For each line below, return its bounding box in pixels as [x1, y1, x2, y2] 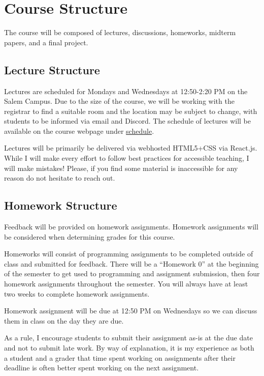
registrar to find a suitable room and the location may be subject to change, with [4, 105, 257, 116]
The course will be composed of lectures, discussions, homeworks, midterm [4, 27, 236, 38]
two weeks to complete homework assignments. [4, 288, 150, 299]
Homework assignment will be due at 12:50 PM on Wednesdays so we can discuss [4, 305, 257, 316]
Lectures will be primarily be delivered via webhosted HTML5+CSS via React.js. [4, 142, 257, 153]
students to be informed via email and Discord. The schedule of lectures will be [4, 115, 251, 126]
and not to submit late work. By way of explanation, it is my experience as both [4, 342, 254, 353]
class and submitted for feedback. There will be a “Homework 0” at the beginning [4, 258, 259, 269]
